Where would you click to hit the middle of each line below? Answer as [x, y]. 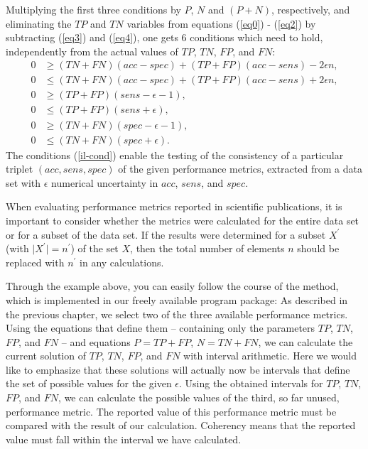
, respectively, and [311, 9]
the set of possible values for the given [89, 383]
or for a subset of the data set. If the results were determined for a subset [166, 234]
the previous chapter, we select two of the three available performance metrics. [177, 314]
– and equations [96, 341]
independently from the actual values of [92, 51]
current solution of [46, 356]
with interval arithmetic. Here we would [270, 356]
